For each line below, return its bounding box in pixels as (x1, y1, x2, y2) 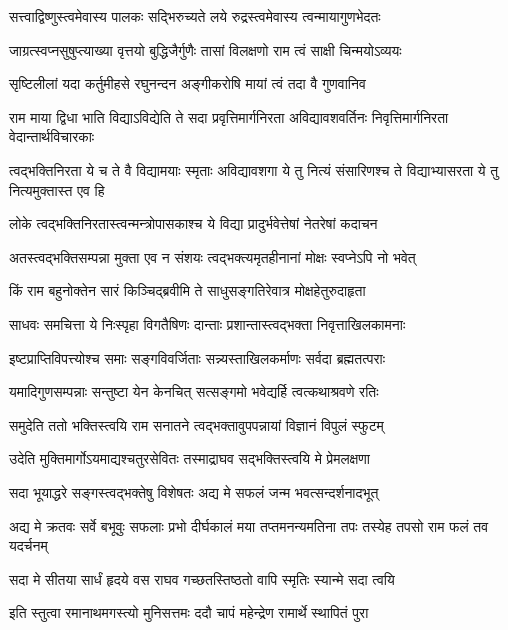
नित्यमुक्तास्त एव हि (9, 179, 105, 200)
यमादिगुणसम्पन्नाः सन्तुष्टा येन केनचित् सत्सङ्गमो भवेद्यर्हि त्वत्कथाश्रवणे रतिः (9, 381, 379, 402)
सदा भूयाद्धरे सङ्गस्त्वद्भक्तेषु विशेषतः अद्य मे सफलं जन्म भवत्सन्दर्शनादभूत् (9, 481, 379, 502)
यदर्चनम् (9, 535, 48, 556)
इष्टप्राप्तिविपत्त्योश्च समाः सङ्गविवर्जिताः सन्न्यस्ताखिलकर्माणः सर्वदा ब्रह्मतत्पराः (9, 347, 386, 368)
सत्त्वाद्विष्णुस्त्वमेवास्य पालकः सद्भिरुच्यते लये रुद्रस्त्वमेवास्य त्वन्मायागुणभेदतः (9, 6, 381, 26)
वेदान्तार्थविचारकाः (9, 126, 95, 147)
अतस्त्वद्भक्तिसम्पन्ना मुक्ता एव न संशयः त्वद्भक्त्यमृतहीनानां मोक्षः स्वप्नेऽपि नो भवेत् (9, 246, 416, 267)
